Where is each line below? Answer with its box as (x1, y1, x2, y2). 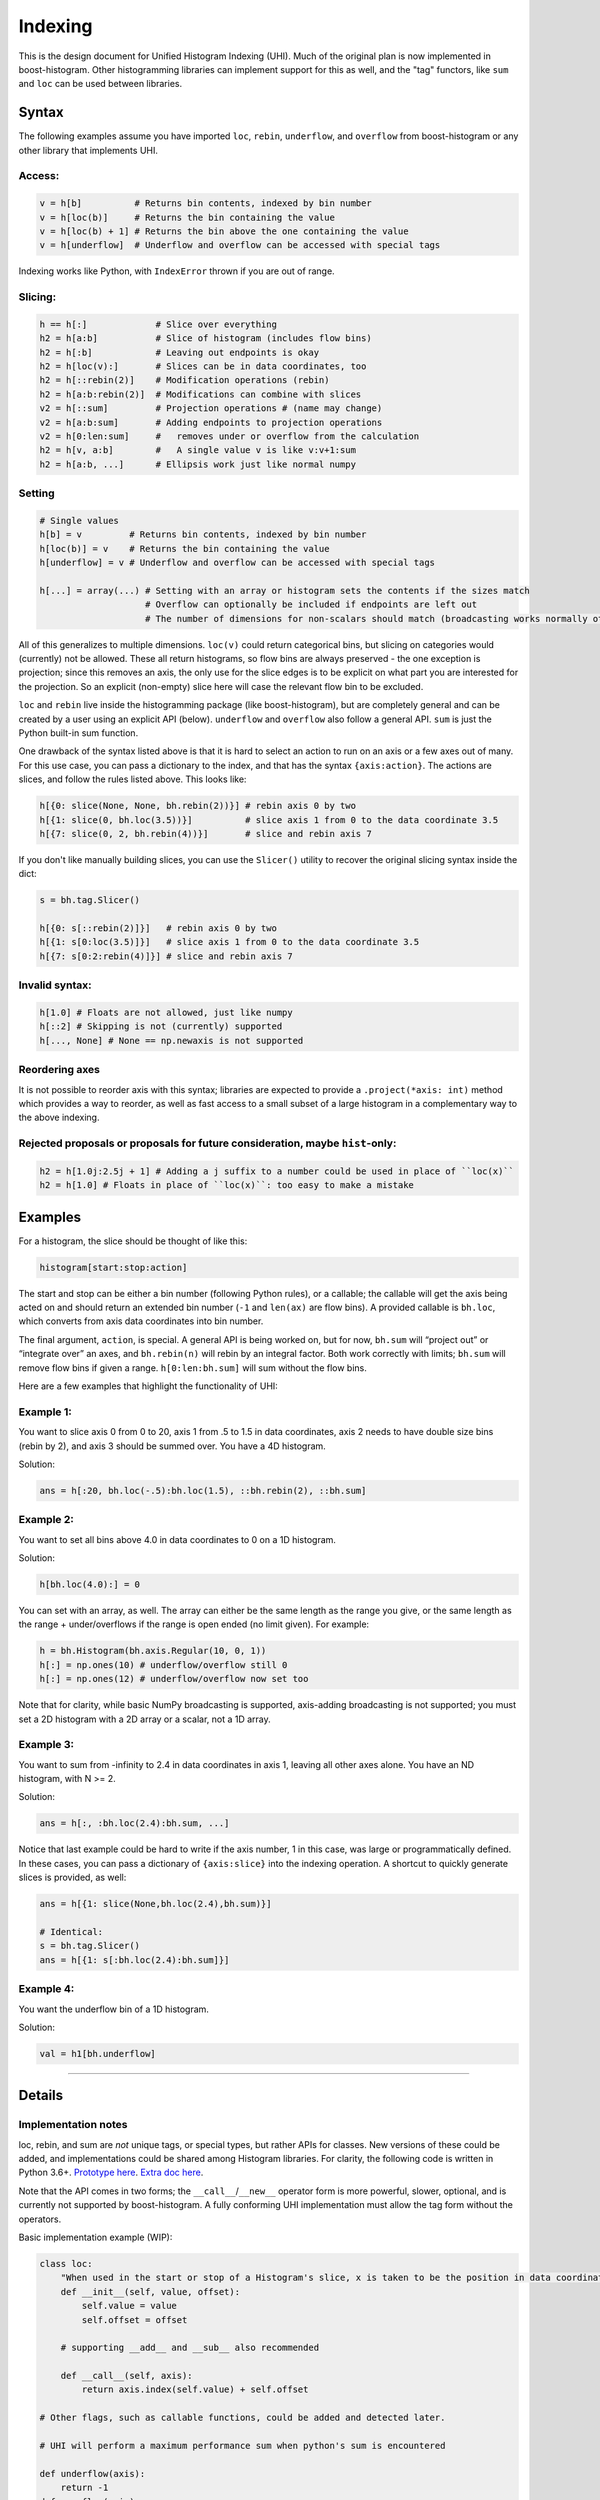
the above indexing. (18, 1111, 100, 1124)
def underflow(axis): (39, 2468, 146, 2479)
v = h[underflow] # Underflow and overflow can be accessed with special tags (39, 240, 441, 251)
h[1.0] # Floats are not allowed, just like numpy (39, 1006, 294, 1018)
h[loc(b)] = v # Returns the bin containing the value (39, 543, 330, 554)
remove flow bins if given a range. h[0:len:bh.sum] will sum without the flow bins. (18, 1361, 367, 1374)
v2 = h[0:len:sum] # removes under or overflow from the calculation (39, 431, 420, 442)
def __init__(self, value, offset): (60, 2286, 240, 2297)
